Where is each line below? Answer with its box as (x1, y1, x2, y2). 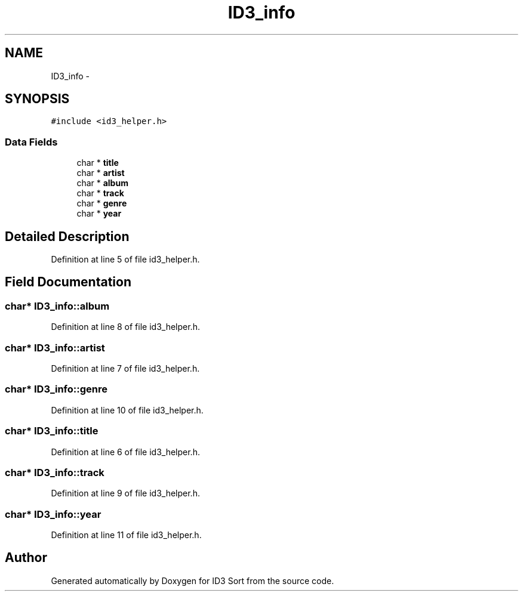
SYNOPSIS (5, 91, 70, 107)
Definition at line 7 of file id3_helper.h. (51, 363, 200, 373)
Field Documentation (5, 274, 131, 290)
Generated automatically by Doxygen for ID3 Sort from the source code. (51, 575, 334, 586)
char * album (76, 178, 128, 189)
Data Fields (5, 135, 58, 148)
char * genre (76, 198, 127, 209)
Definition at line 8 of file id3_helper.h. (51, 322, 200, 332)
